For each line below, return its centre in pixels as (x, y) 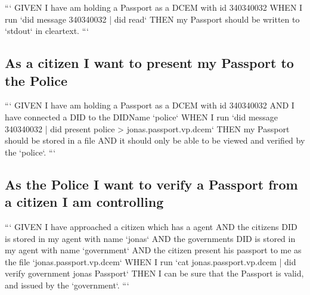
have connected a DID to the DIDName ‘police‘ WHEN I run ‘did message (142, 117)
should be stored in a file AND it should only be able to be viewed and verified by (155, 140)
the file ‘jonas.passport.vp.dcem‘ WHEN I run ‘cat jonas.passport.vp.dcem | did (151, 261)
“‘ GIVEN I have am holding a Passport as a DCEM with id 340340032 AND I (150, 105)
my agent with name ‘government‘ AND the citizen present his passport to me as (153, 250)
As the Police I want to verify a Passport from (151, 184)
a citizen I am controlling (84, 202)
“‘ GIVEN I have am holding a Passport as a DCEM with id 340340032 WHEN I (154, 7)
